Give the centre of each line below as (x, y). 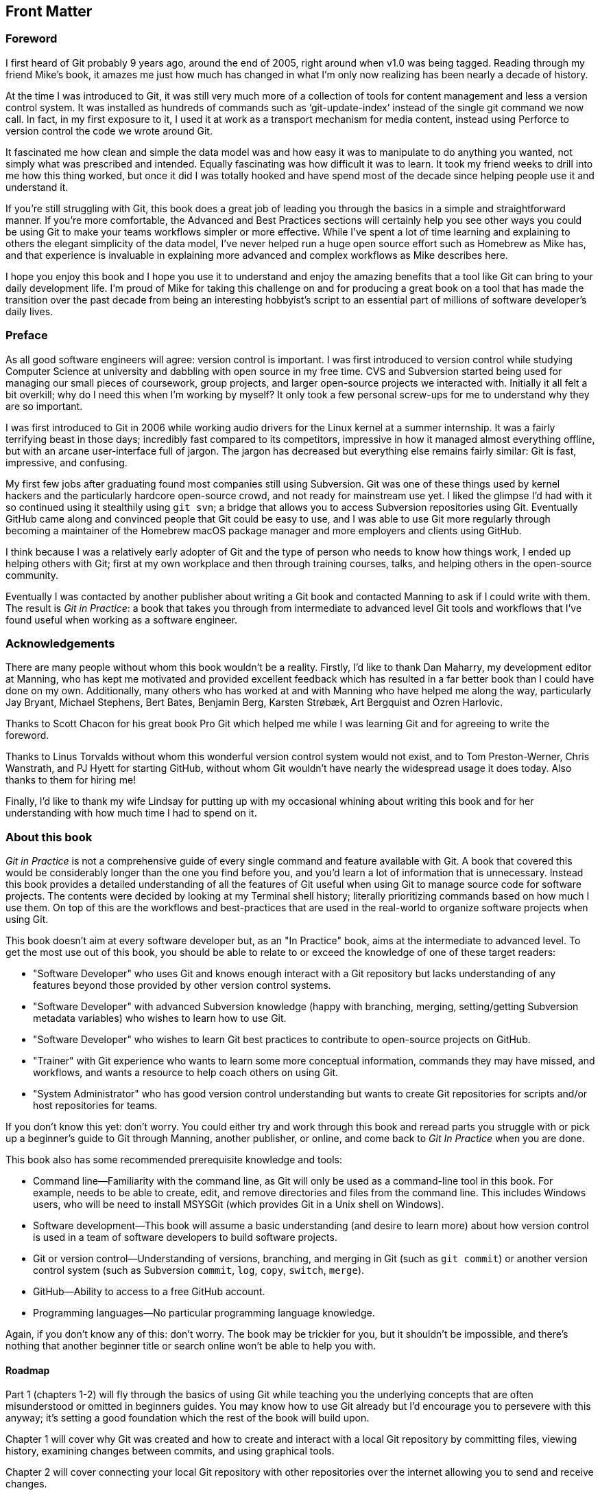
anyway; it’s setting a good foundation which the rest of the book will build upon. (188, 1418)
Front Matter (49, 11)
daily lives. (29, 311)
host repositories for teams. (95, 1106)
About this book (49, 837)
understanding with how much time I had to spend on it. (131, 813)
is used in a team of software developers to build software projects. (185, 1237)
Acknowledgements (60, 643)
